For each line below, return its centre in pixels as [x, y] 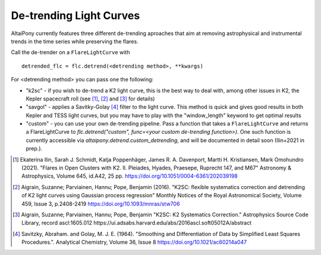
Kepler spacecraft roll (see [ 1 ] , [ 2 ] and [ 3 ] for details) [90, 99]
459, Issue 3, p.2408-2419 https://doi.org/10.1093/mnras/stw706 [101, 204]
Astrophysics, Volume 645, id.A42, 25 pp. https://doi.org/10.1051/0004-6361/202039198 [130, 176]
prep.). [34, 149]
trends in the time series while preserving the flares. [75, 41]
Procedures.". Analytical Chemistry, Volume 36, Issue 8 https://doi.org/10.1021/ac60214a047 [134, 242]
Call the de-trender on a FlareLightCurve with [70, 52]
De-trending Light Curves [75, 15]
